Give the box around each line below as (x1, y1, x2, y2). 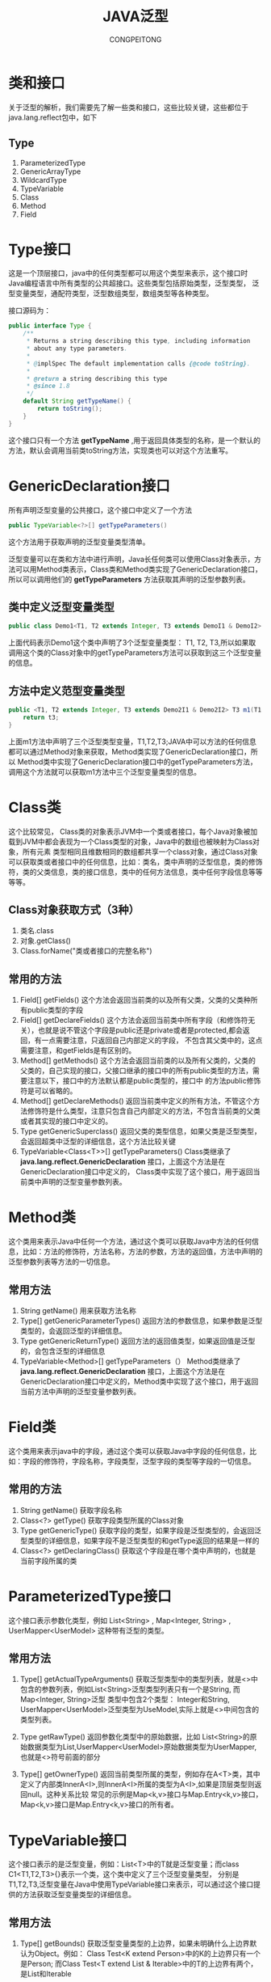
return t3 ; (23, 713, 60, 721)
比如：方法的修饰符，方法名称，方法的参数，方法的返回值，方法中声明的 (22, 1247, 263, 1257)
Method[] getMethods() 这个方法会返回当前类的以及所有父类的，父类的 (19, 1056, 256, 1066)
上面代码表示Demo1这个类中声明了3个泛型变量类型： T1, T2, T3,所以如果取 (8, 638, 256, 648)
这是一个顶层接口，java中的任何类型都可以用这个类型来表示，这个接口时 (8, 268, 248, 278)
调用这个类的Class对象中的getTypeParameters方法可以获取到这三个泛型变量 (8, 648, 262, 657)
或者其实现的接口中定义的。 (19, 1117, 113, 1126)
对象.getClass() (19, 936, 71, 946)
